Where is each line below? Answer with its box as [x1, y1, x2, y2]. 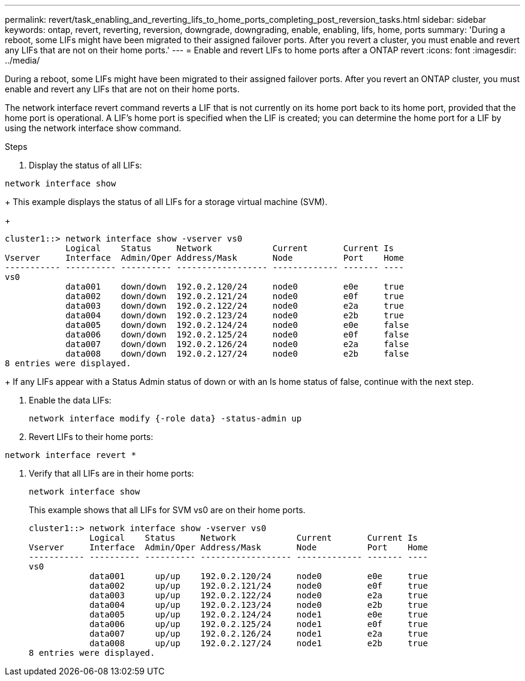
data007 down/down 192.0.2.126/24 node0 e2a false [65, 339, 409, 349]
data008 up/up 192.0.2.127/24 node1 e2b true [89, 638, 428, 648]
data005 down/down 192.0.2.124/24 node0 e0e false [65, 320, 409, 330]
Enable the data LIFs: [29, 395, 111, 405]
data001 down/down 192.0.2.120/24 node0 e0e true [65, 282, 404, 291]
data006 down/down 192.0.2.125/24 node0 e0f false [65, 330, 409, 339]
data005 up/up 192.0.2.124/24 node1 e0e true [89, 610, 428, 619]
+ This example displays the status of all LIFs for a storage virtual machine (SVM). [5, 197, 328, 207]
